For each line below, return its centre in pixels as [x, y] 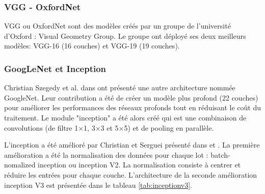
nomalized [20, 165]
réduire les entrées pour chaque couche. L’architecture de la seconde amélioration [131, 174]
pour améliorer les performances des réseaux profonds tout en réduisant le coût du [132, 107]
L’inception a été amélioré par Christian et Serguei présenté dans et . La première [132, 145]
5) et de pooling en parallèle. [169, 127]
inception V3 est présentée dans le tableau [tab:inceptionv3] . [98, 185]
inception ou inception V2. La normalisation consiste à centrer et [139, 165]
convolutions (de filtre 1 [41, 127]
